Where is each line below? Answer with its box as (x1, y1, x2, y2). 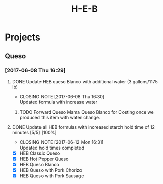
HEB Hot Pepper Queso (19, 156, 69, 162)
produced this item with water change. (19, 114, 100, 120)
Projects (5, 31, 41, 43)
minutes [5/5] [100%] (12, 129, 57, 135)
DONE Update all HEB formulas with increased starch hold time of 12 (12, 124, 155, 130)
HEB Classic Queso (19, 150, 60, 156)
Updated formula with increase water (19, 99, 97, 105)
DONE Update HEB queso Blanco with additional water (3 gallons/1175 (12, 78, 158, 84)
